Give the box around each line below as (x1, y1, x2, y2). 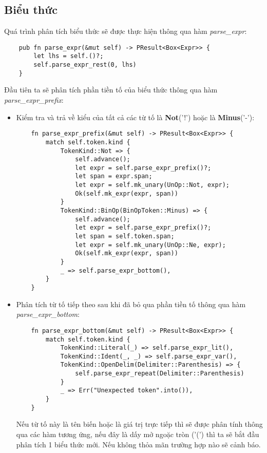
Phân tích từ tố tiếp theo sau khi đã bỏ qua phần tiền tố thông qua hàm (16, 298, 246, 309)
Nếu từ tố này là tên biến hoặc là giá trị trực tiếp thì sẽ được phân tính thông (16, 419, 263, 429)
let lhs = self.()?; (33, 52, 104, 60)
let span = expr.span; (75, 173, 152, 180)
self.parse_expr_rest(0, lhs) (33, 61, 137, 69)
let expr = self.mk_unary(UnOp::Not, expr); (75, 181, 230, 189)
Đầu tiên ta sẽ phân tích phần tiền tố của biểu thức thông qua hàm (4, 84, 218, 95)
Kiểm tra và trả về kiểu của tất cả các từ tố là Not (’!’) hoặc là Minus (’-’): (16, 111, 255, 122)
